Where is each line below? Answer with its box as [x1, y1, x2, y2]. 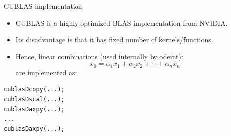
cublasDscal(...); [4, 96, 65, 103]
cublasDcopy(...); [4, 86, 65, 93]
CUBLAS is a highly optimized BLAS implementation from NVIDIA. [15, 17, 228, 28]
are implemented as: [15, 67, 77, 77]
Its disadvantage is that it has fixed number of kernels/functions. [15, 34, 213, 45]
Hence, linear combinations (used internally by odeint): [15, 51, 183, 61]
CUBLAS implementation [4, 1, 82, 11]
